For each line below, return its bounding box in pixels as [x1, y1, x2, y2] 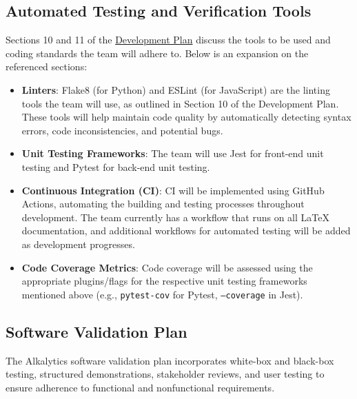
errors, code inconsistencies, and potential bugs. [21, 123, 223, 137]
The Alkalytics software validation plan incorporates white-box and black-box [6, 353, 334, 367]
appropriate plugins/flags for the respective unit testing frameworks [21, 274, 307, 288]
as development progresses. [21, 236, 135, 251]
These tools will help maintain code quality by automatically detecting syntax [21, 110, 351, 124]
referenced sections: [6, 59, 88, 74]
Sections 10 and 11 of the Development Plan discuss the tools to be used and [6, 32, 331, 47]
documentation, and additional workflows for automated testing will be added [21, 223, 351, 238]
